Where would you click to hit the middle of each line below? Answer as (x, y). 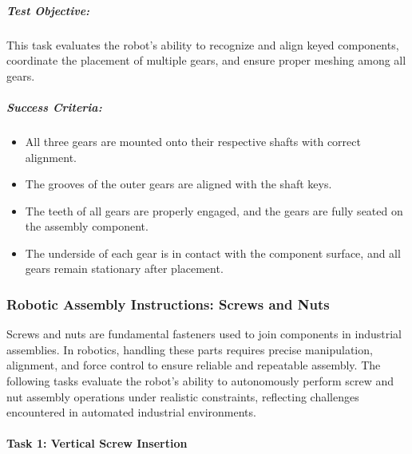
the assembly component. (87, 226)
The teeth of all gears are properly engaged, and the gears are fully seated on (214, 210)
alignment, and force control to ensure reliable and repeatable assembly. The (194, 365)
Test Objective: (48, 10)
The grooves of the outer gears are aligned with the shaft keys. (178, 184)
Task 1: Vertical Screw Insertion (97, 443)
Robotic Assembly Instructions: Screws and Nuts (168, 304)
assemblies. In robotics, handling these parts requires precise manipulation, (190, 349)
